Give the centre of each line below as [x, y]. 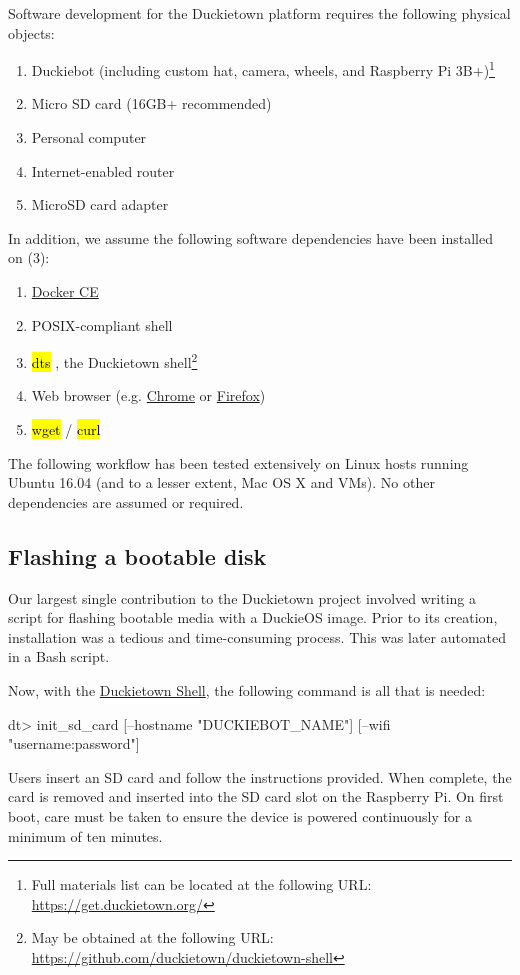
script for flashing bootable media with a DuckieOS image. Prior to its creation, [253, 617]
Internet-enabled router [103, 170]
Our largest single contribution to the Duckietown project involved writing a [242, 597]
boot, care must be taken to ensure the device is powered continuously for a [240, 815]
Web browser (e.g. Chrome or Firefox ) [148, 395]
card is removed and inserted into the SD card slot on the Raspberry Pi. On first [256, 796]
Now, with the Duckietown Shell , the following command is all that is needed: [247, 689]
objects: [31, 32]
